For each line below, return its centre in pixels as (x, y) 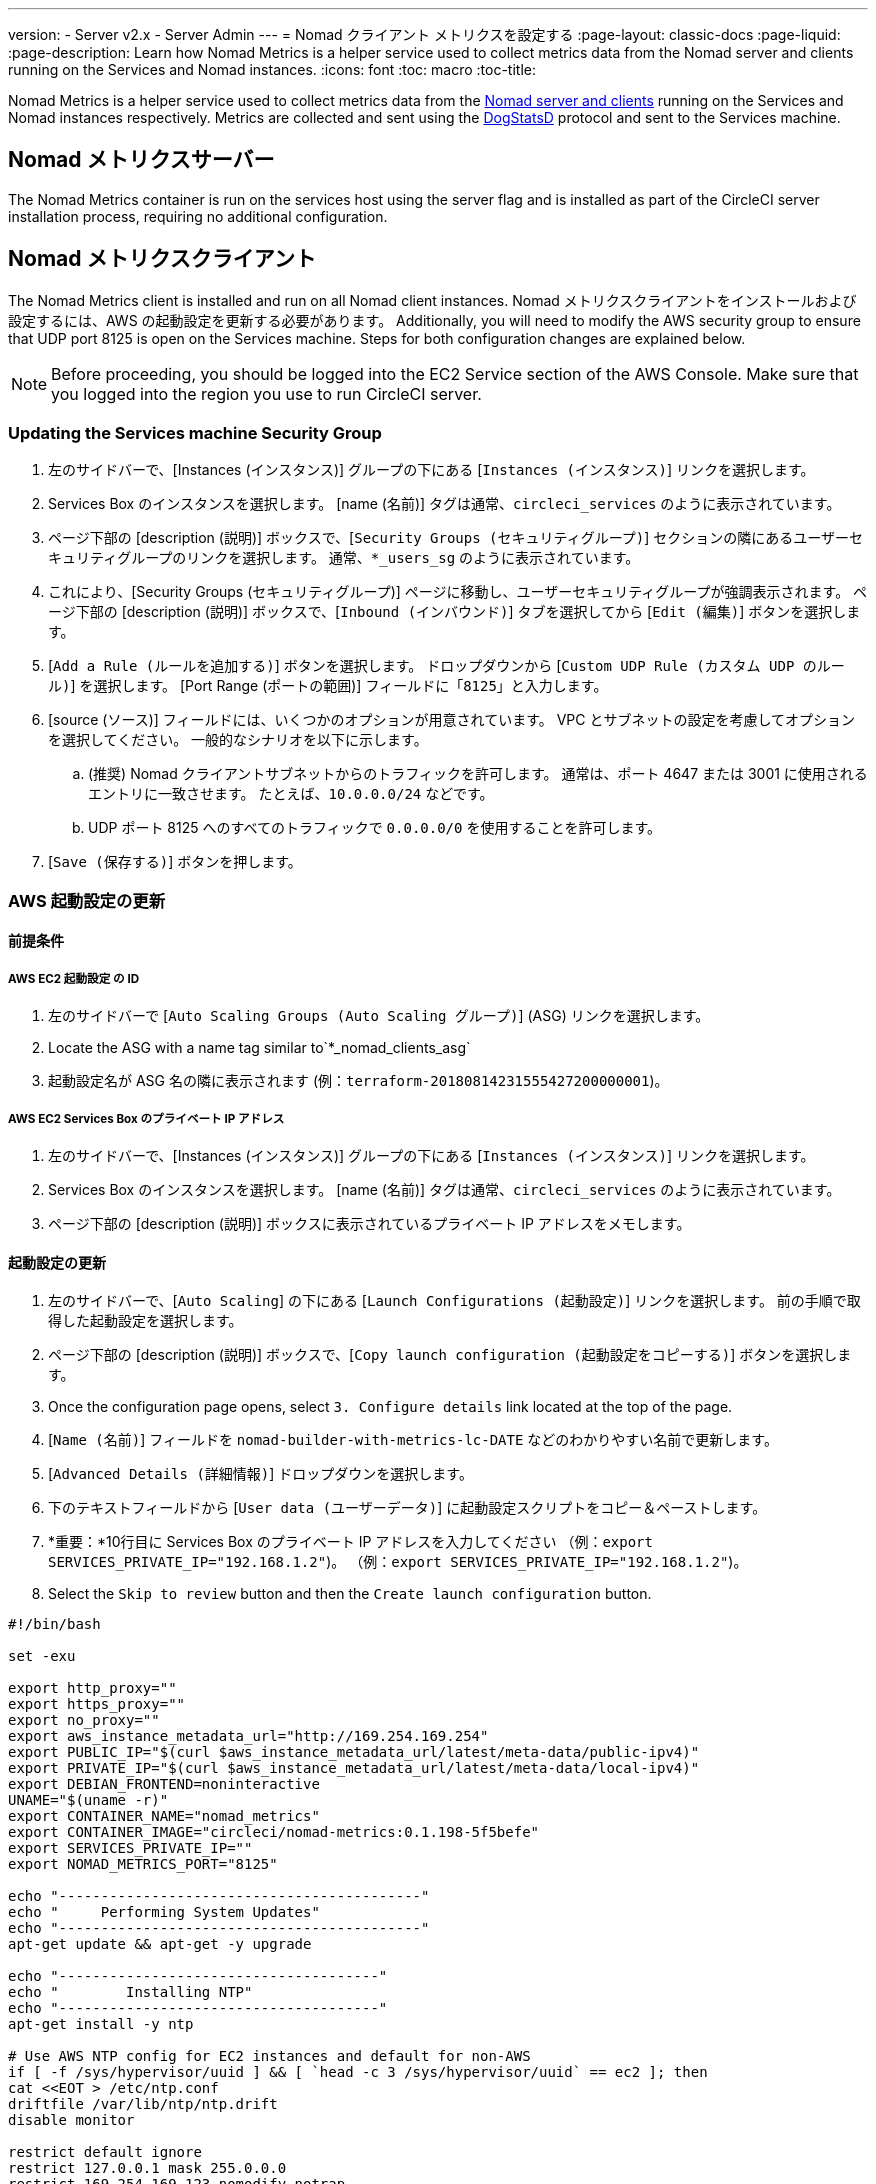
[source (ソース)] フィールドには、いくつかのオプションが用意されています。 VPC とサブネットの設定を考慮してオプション (452, 720)
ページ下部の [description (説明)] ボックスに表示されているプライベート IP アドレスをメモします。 (369, 1223)
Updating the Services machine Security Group (195, 433)
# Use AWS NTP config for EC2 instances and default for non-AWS (269, 2056)
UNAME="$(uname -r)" (88, 1800)
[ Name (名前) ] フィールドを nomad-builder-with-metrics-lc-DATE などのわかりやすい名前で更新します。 (413, 1440)
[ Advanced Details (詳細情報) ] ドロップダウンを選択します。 (260, 1474)
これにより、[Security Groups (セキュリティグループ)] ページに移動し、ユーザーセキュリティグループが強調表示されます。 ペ (458, 592)
